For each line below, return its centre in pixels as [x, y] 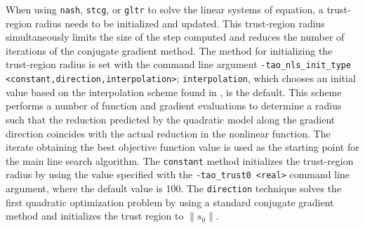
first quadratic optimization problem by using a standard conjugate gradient [170, 202]
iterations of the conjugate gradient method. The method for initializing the [169, 50]
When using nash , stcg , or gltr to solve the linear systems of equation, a [165, 9]
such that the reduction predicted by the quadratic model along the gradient [171, 119]
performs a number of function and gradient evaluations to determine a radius [174, 106]
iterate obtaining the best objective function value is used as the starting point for [182, 147]
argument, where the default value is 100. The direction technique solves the [174, 188]
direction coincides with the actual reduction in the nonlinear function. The [168, 133]
